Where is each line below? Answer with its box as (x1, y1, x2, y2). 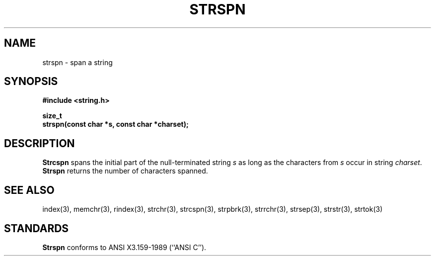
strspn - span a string (42, 58, 113, 67)
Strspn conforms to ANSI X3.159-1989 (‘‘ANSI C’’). (42, 243, 207, 252)
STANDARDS (4, 222, 69, 235)
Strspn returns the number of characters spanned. (42, 167, 208, 175)
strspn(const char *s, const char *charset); (42, 120, 189, 129)
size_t (42, 111, 62, 120)
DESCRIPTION (4, 137, 75, 150)
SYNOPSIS (4, 75, 58, 88)
